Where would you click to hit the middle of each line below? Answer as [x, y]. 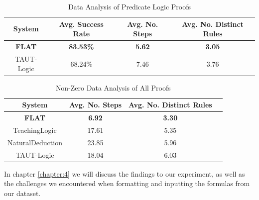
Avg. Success [81, 24]
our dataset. [22, 193]
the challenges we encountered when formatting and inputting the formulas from [127, 183]
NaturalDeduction [35, 142]
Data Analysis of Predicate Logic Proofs [129, 6]
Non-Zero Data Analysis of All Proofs [113, 87]
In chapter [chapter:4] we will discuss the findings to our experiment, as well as [125, 173]
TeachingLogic [35, 130]
